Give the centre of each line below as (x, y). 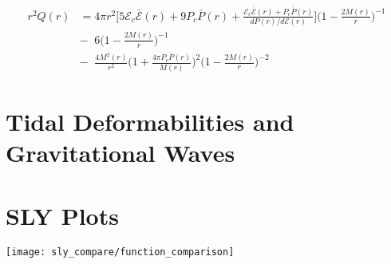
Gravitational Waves (120, 153)
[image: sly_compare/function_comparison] (120, 252)
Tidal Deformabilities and (150, 121)
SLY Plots (62, 215)
